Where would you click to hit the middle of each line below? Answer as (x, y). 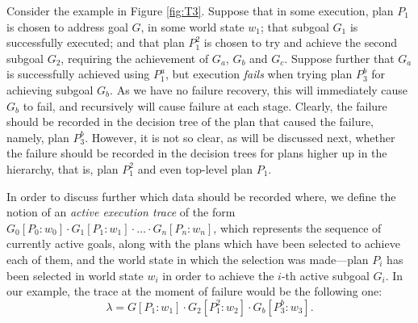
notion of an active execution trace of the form (121, 212)
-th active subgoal (325, 275)
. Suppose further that (339, 58)
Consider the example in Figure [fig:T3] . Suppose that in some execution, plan (200, 10)
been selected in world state (75, 275)
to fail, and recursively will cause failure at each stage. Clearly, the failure (205, 105)
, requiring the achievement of (135, 58)
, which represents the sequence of (297, 227)
